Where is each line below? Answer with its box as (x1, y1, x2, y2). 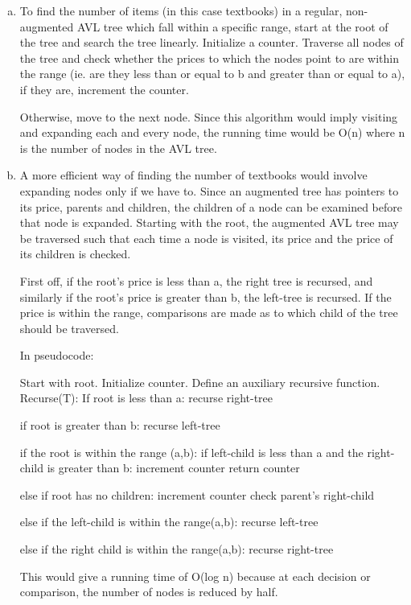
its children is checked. (19, 245, 131, 262)
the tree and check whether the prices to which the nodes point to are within (19, 49, 400, 66)
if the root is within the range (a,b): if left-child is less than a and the (19, 443, 364, 460)
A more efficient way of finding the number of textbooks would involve (19, 167, 368, 183)
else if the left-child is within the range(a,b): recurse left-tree (19, 513, 319, 530)
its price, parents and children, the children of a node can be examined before (19, 198, 402, 215)
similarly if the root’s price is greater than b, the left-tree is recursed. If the (19, 288, 392, 305)
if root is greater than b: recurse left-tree (19, 417, 220, 434)
